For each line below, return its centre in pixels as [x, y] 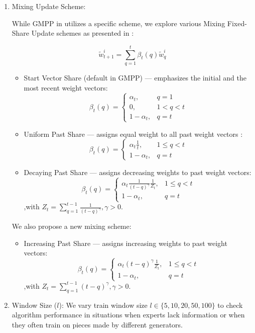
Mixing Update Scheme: [49, 6]
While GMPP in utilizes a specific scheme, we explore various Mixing [118, 23]
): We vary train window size [103, 305]
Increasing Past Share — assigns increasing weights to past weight [125, 243]
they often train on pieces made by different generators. [97, 324]
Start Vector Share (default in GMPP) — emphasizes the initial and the [135, 77]
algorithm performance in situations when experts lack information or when [128, 315]
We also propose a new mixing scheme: [72, 226]
